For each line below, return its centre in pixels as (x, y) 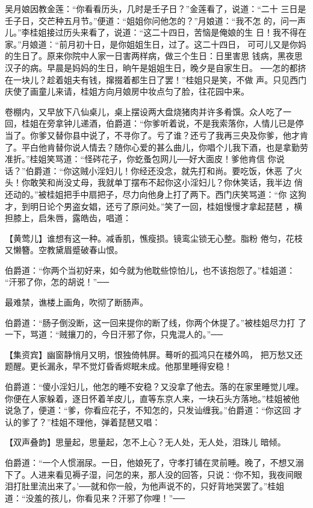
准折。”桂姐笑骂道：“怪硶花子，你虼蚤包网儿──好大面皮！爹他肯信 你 (141, 159)
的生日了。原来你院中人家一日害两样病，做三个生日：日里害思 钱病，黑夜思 (154, 56)
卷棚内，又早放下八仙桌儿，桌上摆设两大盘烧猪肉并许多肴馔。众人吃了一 (148, 111)
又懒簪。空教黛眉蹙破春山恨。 (64, 250)
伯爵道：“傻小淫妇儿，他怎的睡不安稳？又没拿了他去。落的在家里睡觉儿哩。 (154, 387)
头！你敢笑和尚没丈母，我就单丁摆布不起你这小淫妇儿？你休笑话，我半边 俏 (154, 182)
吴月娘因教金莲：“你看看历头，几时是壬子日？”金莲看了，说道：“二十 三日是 (156, 8)
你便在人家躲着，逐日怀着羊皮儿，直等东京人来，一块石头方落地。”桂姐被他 (152, 398)
